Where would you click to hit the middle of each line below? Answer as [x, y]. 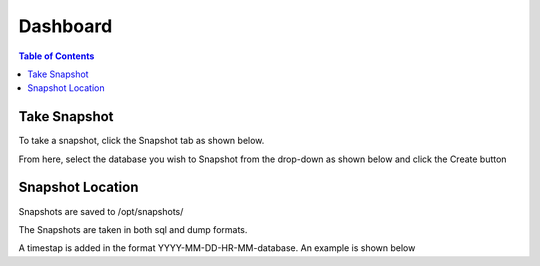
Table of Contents [56, 56]
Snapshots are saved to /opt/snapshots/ [101, 211]
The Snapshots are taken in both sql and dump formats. [133, 229]
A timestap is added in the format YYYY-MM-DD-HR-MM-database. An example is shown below [217, 248]
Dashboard [65, 26]
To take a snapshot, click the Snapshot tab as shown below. [141, 141]
